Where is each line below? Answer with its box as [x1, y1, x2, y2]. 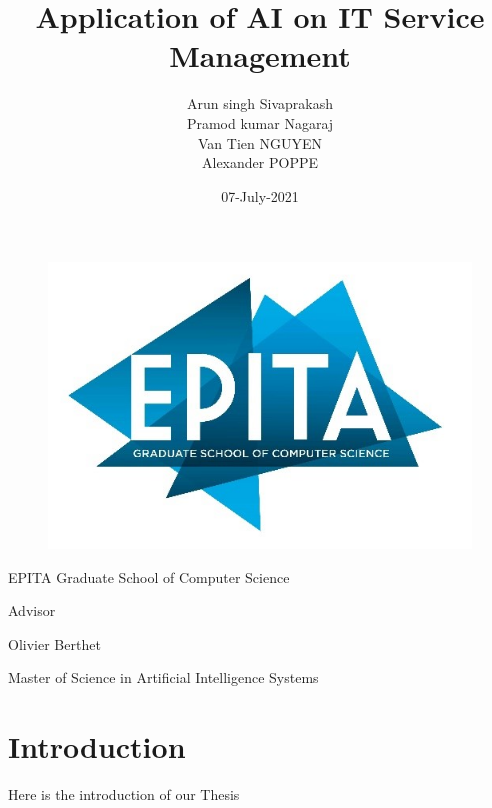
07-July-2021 [221, 185, 299, 206]
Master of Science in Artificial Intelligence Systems [8, 667, 319, 688]
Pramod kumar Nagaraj [186, 112, 334, 133]
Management [169, 35, 351, 76]
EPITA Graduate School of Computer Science [8, 566, 290, 587]
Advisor [8, 600, 56, 621]
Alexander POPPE [202, 152, 318, 173]
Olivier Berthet [8, 633, 101, 654]
